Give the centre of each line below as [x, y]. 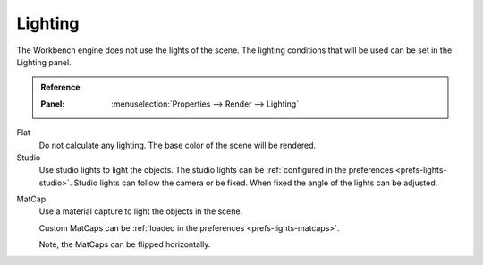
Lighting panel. [44, 62]
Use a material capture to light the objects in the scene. [141, 211]
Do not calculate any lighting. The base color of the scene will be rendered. [178, 145]
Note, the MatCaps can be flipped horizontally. [125, 244]
